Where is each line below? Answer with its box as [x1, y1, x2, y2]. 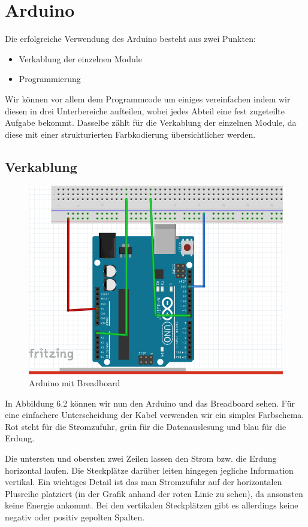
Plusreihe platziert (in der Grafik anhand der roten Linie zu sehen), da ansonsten [5, 487, 303, 499]
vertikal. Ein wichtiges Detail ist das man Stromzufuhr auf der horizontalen [5, 475, 282, 488]
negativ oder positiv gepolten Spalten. [5, 511, 145, 523]
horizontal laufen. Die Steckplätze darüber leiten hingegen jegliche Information [5, 464, 294, 476]
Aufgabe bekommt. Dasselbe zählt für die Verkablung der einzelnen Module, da [5, 116, 297, 129]
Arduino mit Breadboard [29, 377, 120, 389]
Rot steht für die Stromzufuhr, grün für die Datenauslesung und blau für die [5, 420, 286, 432]
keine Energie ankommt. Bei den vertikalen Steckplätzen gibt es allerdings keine [5, 499, 298, 511]
